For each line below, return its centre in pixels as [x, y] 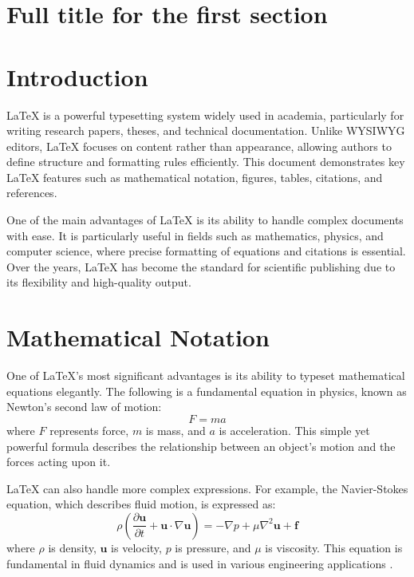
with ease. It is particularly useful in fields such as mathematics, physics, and [195, 235]
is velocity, [136, 547]
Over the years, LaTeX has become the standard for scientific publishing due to [201, 266]
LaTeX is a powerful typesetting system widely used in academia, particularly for [205, 115]
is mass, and [175, 430]
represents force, [89, 430]
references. [32, 193]
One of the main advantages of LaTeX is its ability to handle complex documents [205, 220]
